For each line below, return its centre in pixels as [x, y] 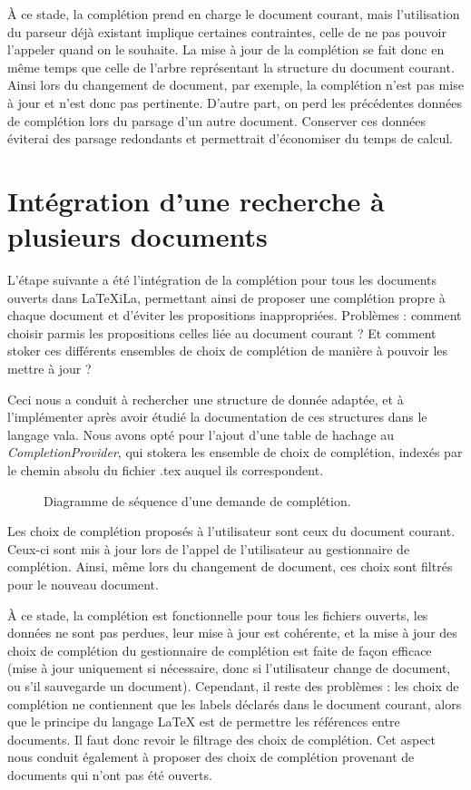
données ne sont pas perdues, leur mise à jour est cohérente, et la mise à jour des [232, 633]
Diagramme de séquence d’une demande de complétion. [197, 500]
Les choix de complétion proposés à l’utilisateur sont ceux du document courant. [231, 531]
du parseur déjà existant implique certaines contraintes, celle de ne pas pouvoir [227, 31]
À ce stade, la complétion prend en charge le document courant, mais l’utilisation [234, 14]
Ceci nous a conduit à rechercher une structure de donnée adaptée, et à [206, 399]
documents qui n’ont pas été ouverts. [110, 774]
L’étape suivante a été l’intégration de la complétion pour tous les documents [222, 280]
